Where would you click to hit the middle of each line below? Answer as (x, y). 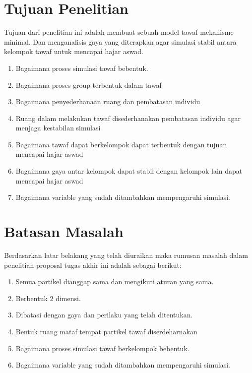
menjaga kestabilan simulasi (58, 128)
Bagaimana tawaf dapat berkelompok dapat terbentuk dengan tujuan (121, 144)
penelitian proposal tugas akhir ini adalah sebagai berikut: (93, 265)
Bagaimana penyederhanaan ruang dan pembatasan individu (108, 101)
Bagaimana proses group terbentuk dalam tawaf (89, 85)
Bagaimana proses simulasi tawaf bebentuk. (82, 68)
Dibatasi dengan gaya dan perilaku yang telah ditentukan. (104, 315)
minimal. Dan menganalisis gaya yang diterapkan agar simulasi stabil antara (120, 41)
